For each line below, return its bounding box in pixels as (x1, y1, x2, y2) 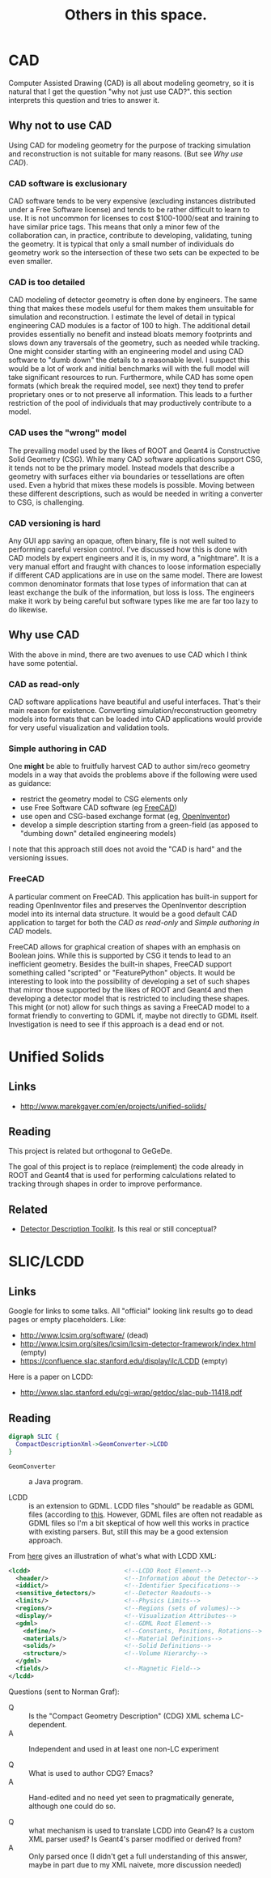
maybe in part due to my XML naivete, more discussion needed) (28, 1859, 243, 1869)
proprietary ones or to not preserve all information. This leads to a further (8, 390, 253, 399)
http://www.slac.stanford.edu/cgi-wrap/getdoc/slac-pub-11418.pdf (19, 1388, 243, 1398)
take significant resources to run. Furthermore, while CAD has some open (8, 373, 253, 382)
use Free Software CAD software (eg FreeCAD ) (19, 803, 178, 813)
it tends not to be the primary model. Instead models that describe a (8, 463, 235, 472)
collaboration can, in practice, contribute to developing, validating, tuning (8, 231, 252, 241)
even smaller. (8, 257, 53, 267)
